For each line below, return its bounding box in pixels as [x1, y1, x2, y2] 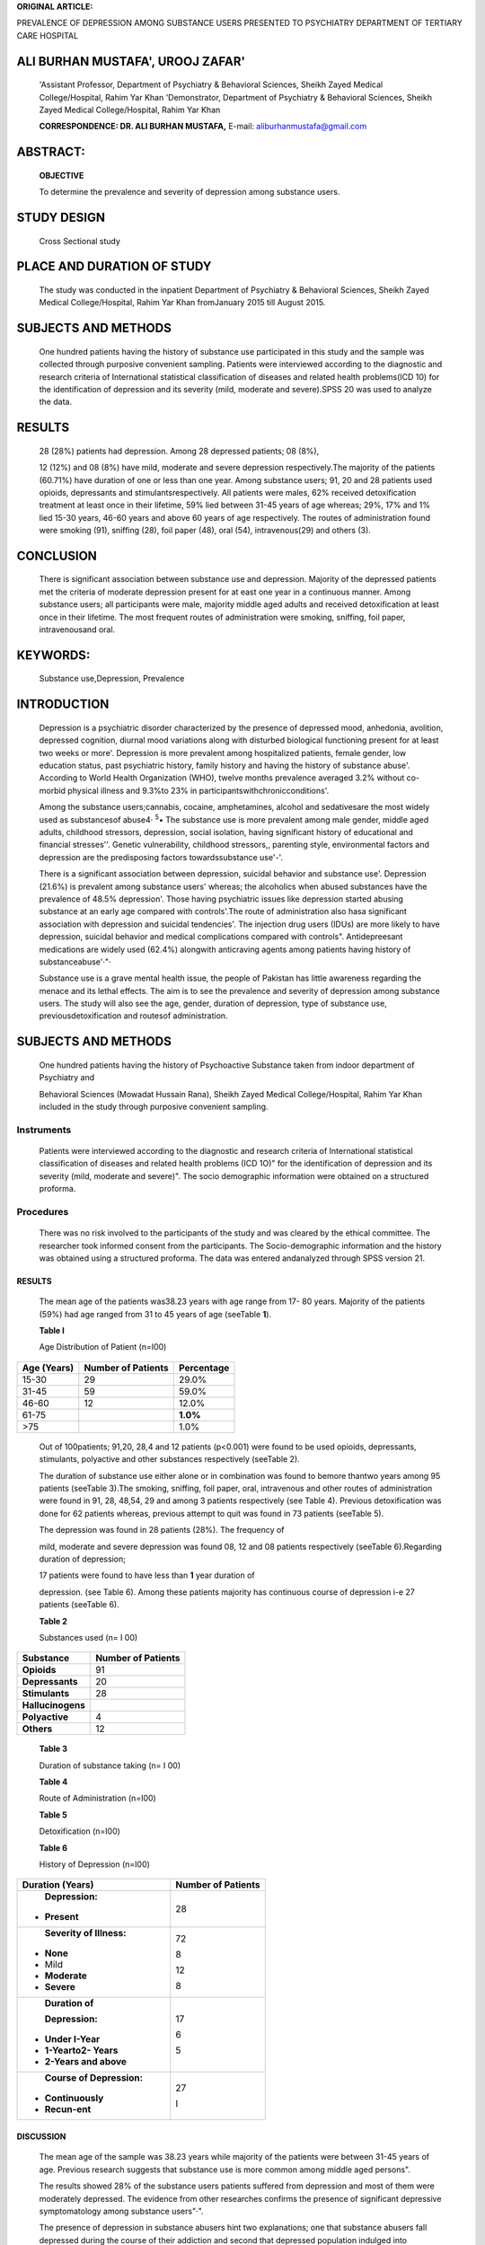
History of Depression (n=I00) [39, 1859, 150, 1870]
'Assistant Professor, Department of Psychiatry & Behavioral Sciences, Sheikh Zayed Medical [39, 79, 384, 90]
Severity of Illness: [44, 1927, 127, 1940]
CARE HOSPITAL [16, 30, 79, 40]
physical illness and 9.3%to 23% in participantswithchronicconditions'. [67, 785, 330, 796]
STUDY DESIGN [16, 209, 105, 224]
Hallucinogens [22, 1699, 85, 1712]
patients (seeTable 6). [39, 1599, 120, 1610]
